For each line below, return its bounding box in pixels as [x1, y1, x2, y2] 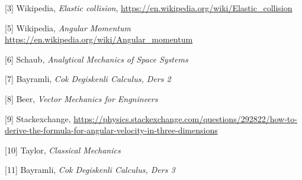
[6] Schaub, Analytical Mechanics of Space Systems [5, 53, 188, 65]
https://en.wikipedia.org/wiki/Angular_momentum [5, 33, 193, 45]
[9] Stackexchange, [5, 112, 71, 125]
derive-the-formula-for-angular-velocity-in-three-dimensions [5, 124, 218, 136]
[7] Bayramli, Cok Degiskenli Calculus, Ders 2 [5, 73, 171, 85]
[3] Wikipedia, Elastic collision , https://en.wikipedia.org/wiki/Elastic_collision [5, 2, 293, 14]
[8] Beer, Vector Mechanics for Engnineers [5, 92, 158, 104]
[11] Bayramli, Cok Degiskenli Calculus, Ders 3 [5, 163, 175, 176]
